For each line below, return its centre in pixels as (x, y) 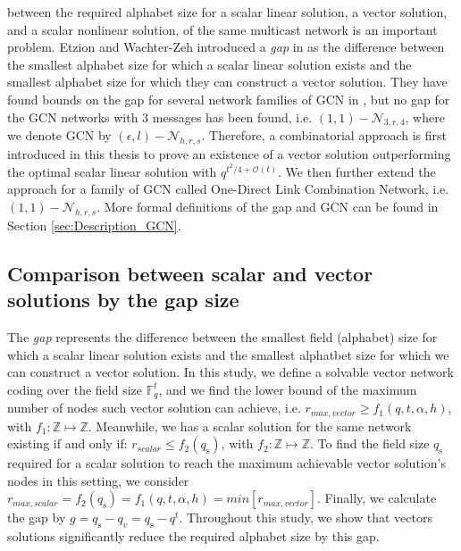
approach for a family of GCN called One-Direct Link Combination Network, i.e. (228, 189)
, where (425, 117)
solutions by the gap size (123, 300)
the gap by (37, 518)
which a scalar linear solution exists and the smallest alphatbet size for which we (228, 354)
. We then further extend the (357, 171)
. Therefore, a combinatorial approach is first (324, 135)
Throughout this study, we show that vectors (310, 518)
